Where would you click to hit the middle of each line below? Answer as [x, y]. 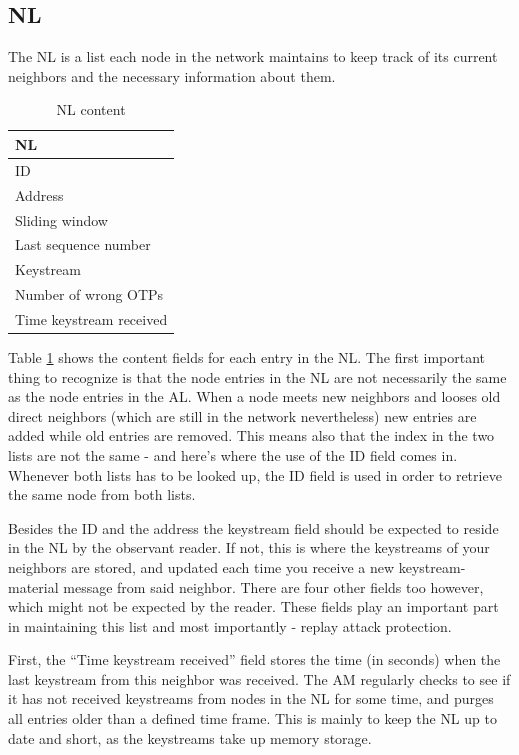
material [33, 586]
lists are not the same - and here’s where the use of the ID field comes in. [233, 454]
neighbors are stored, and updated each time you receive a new [201, 566]
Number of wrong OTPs [89, 294]
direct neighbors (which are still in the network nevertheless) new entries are [242, 415]
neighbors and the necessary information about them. [172, 75]
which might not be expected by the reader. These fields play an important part [253, 606]
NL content [91, 109]
